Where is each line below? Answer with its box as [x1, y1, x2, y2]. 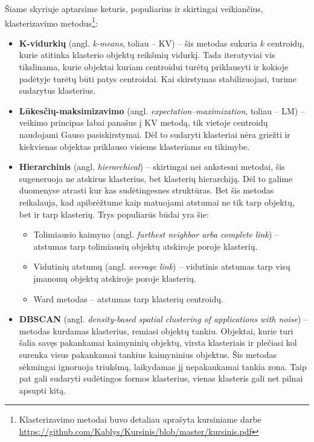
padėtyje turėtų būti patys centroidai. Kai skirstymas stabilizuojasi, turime [19, 72, 296, 85]
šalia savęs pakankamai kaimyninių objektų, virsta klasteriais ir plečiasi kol [19, 336, 297, 349]
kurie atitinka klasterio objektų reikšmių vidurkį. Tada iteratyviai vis [19, 48, 275, 61]
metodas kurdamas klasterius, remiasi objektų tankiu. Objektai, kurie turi [19, 324, 293, 337]
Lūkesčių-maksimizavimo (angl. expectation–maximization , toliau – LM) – [19, 104, 305, 117]
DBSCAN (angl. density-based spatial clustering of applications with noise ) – [19, 313, 309, 325]
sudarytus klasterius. [19, 84, 96, 97]
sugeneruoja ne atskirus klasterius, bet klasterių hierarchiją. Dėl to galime [19, 172, 293, 184]
